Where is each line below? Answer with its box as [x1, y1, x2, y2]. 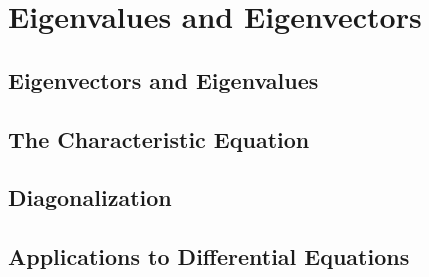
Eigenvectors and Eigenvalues [8, 64, 319, 95]
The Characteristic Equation [8, 123, 310, 154]
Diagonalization [8, 182, 172, 213]
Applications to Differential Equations [8, 241, 410, 272]
